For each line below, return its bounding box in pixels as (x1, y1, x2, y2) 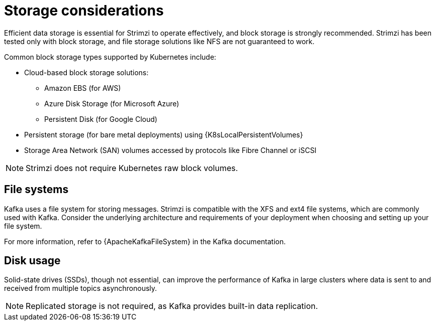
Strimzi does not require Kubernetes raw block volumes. (26, 162, 238, 173)
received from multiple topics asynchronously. (4, 284, 157, 293)
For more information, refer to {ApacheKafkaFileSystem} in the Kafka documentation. (4, 237, 286, 246)
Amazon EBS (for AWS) (44, 83, 121, 92)
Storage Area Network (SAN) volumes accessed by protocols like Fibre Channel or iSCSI (24, 145, 316, 154)
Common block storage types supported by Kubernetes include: (4, 52, 216, 61)
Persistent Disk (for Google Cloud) (44, 114, 158, 123)
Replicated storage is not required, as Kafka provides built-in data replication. (26, 301, 318, 311)
